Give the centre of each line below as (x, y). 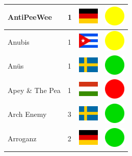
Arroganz (22, 138)
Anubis (19, 41)
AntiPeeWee (30, 17)
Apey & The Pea (34, 90)
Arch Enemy (27, 114)
